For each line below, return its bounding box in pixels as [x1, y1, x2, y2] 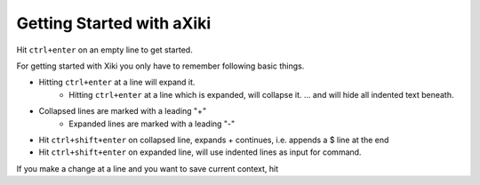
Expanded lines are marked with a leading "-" [68, 118, 236, 129]
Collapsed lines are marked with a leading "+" [38, 106, 207, 117]
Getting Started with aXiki [16, 13, 212, 33]
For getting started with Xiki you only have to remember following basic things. [16, 60, 305, 71]
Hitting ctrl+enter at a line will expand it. [38, 76, 196, 88]
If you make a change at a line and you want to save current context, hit [16, 163, 279, 173]
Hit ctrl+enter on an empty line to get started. [16, 44, 193, 55]
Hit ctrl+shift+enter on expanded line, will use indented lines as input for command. [38, 147, 362, 157]
